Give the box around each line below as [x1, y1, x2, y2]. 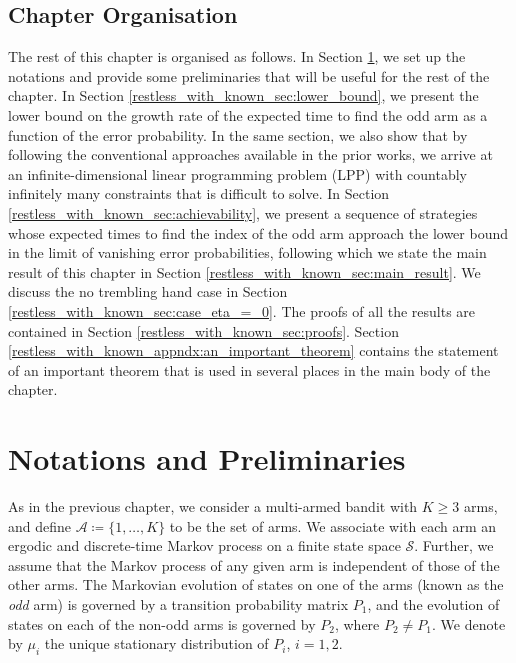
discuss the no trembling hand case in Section [8, 281, 288, 302]
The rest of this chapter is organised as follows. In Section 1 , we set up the [8, 46, 466, 67]
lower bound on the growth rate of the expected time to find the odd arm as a [8, 104, 488, 125]
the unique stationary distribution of [44, 633, 269, 654]
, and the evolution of [367, 593, 500, 614]
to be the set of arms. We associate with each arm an [169, 515, 497, 536]
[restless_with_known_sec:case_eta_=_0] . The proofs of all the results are [8, 300, 476, 321]
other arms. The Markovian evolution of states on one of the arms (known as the [8, 574, 504, 595]
